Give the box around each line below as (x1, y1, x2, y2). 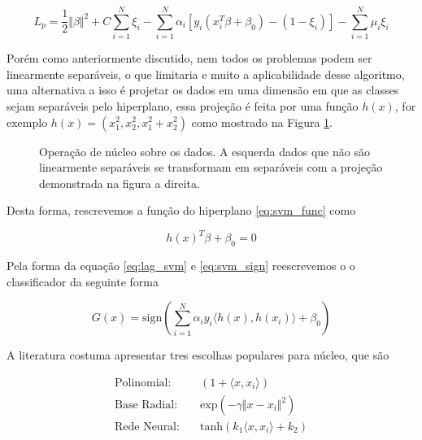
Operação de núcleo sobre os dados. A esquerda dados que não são (39, 142, 370, 159)
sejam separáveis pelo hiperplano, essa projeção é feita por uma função (7, 97, 359, 114)
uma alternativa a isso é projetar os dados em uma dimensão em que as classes (7, 81, 399, 98)
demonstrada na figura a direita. (39, 174, 200, 191)
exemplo (7, 113, 48, 130)
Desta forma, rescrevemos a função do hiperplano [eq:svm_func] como (7, 202, 356, 219)
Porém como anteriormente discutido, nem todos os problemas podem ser (7, 50, 372, 67)
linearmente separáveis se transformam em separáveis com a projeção (39, 159, 383, 176)
